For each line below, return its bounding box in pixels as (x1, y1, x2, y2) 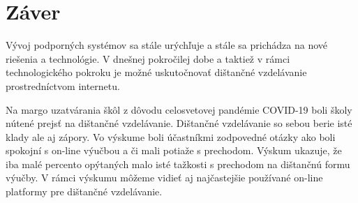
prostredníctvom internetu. (6, 78, 120, 93)
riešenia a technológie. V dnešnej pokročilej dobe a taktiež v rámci (6, 51, 290, 66)
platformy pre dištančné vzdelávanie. (6, 184, 163, 199)
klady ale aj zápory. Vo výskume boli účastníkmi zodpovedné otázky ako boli (6, 129, 336, 144)
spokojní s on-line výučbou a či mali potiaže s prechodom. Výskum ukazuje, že (6, 143, 342, 158)
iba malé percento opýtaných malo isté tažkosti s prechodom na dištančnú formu (6, 156, 350, 171)
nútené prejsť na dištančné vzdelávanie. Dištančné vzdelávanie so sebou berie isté (6, 116, 352, 130)
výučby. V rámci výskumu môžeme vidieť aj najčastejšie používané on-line (6, 170, 323, 185)
